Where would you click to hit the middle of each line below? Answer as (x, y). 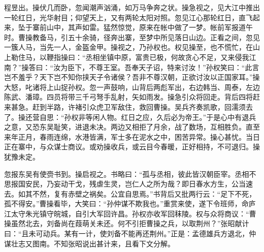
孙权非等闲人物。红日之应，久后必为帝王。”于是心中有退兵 (160, 117)
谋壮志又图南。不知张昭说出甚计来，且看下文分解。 (89, 243)
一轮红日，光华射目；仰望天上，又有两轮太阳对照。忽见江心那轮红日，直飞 (128, 17)
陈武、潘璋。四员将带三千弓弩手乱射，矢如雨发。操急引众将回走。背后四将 (128, 97)
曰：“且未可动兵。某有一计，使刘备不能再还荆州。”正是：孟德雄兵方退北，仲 (130, 233)
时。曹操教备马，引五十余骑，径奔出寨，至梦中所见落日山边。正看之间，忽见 (132, 37)
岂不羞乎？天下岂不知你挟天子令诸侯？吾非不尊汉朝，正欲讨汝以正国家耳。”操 (132, 77)
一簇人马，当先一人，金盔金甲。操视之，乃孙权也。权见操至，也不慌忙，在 (128, 47)
